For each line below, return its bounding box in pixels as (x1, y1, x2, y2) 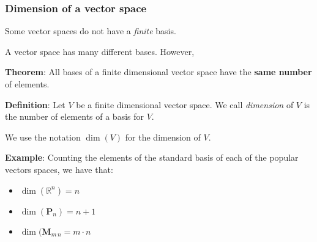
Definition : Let (5, 98, 65, 111)
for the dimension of (125, 130, 201, 143)
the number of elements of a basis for (5, 110, 144, 123)
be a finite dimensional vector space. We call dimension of (76, 98, 294, 111)
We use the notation (5, 130, 81, 143)
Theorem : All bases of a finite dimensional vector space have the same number (5, 65, 312, 78)
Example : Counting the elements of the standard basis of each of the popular (5, 151, 299, 164)
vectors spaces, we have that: (5, 163, 113, 175)
